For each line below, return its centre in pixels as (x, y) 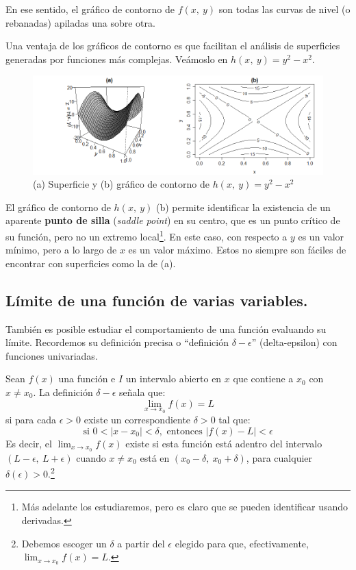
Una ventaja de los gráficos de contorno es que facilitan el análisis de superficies (173, 46)
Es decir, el (29, 443)
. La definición (63, 392)
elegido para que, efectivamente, (242, 543)
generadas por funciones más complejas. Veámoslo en (117, 59)
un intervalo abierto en (174, 379)
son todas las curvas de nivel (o (284, 9)
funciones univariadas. (52, 355)
